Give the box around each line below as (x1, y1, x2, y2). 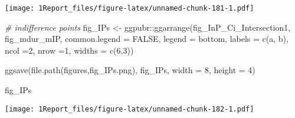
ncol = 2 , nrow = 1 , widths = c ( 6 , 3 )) (5, 44, 134, 56)
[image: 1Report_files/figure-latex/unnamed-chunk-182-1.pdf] (5, 104, 254, 113)
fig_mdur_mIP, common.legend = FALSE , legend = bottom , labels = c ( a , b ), (5, 32, 289, 45)
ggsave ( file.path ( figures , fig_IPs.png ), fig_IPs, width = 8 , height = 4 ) (5, 64, 255, 76)
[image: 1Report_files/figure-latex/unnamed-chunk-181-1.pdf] (5, 4, 254, 12)
